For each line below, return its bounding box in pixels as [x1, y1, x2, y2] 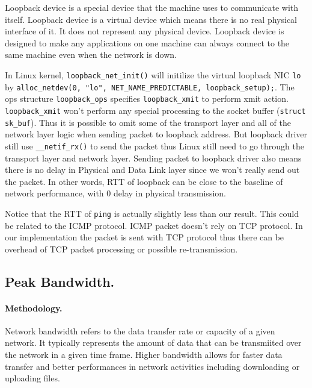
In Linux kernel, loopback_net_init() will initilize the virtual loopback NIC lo [5, 68, 301, 81]
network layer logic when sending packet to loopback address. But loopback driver [5, 128, 308, 140]
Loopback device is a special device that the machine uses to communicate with [5, 1, 299, 13]
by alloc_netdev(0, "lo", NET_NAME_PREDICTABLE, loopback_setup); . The [5, 80, 295, 93]
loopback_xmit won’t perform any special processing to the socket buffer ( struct [5, 104, 306, 116]
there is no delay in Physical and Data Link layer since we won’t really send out [5, 163, 300, 176]
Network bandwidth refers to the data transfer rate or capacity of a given [5, 324, 275, 337]
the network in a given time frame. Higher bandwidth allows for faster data [5, 348, 283, 361]
